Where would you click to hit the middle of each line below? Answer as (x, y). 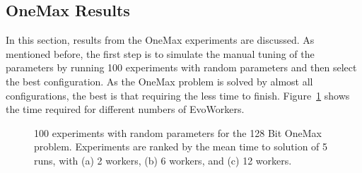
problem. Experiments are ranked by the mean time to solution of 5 (181, 147)
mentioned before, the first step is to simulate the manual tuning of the (160, 53)
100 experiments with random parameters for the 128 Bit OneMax (178, 132)
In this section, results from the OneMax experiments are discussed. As (160, 40)
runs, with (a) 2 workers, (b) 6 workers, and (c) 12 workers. (163, 160)
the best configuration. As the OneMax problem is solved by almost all (159, 81)
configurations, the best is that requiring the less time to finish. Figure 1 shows (178, 95)
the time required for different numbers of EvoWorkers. (125, 109)
